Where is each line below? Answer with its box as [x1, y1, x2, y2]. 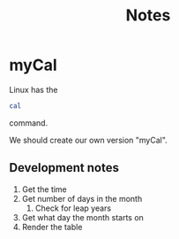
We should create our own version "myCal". [9, 135, 168, 145]
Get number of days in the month [21, 193, 143, 204]
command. [9, 117, 48, 128]
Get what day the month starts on [21, 212, 144, 222]
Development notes [9, 160, 119, 175]
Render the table [21, 221, 83, 232]
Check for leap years [34, 203, 112, 213]
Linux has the [9, 84, 58, 95]
